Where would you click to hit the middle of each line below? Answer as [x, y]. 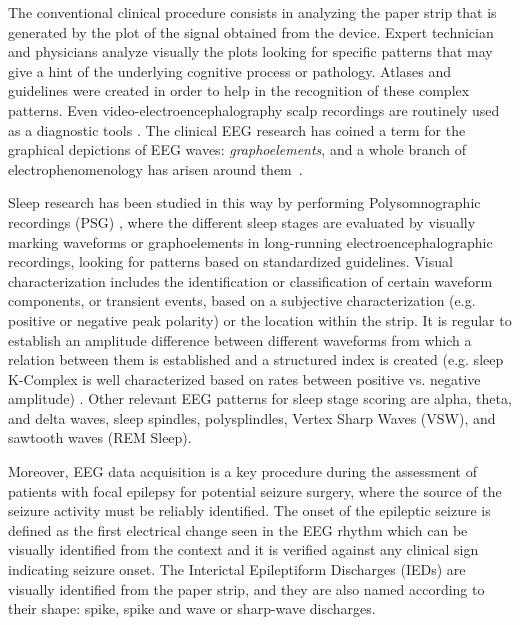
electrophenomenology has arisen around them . [155, 168]
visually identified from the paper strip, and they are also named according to [246, 588]
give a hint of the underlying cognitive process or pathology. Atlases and [230, 70]
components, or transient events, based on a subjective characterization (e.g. [242, 300]
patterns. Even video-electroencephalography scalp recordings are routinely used [254, 109]
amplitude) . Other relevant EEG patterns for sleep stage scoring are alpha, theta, [260, 398]
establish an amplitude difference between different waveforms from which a [240, 339]
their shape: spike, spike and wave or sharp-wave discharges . [192, 608]
